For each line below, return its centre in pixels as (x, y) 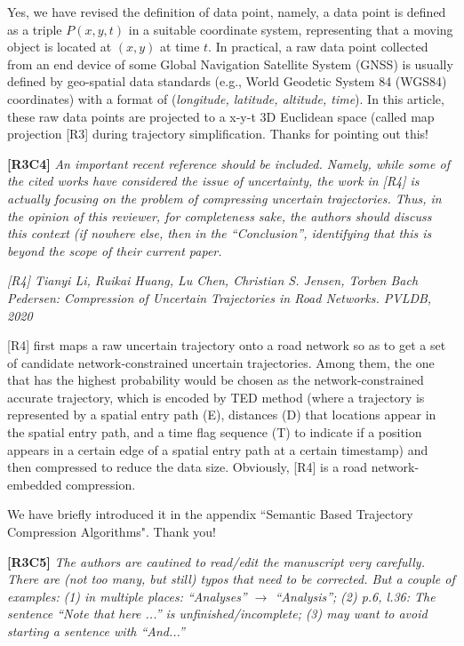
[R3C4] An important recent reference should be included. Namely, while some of (228, 163)
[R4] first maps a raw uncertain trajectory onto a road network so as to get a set (227, 345)
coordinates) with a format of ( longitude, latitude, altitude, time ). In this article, (226, 98)
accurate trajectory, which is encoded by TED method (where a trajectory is (216, 397)
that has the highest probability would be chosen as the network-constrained (216, 380)
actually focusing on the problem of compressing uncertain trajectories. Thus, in (224, 198)
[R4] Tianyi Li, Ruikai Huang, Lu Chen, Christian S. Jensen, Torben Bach (213, 280)
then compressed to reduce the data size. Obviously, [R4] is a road (188, 467)
